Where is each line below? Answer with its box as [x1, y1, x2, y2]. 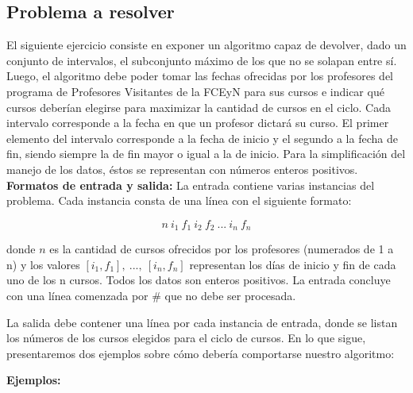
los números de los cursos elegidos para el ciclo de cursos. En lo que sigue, [6, 329, 366, 346]
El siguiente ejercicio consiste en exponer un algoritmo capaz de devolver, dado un [6, 37, 407, 53]
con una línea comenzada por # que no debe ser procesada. [6, 287, 296, 303]
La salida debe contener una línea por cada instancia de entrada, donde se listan [6, 314, 398, 330]
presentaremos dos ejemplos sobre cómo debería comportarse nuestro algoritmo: [6, 345, 395, 361]
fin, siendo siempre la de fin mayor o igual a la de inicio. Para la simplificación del [6, 145, 406, 162]
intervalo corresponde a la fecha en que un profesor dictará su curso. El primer [6, 114, 389, 131]
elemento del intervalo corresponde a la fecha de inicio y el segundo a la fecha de [6, 129, 398, 146]
